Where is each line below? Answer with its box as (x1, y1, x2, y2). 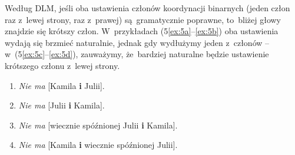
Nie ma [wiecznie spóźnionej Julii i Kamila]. (18, 118, 178, 131)
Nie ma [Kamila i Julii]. (18, 79, 105, 91)
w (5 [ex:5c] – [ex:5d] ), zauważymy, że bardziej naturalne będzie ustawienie (5, 48, 269, 60)
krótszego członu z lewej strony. (5, 59, 120, 71)
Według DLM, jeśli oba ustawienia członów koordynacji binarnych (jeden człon (5, 2, 290, 14)
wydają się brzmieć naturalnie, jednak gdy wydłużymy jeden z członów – (5, 36, 270, 48)
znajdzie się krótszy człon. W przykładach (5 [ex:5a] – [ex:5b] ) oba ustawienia (5, 25, 279, 37)
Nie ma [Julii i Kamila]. (18, 99, 105, 111)
